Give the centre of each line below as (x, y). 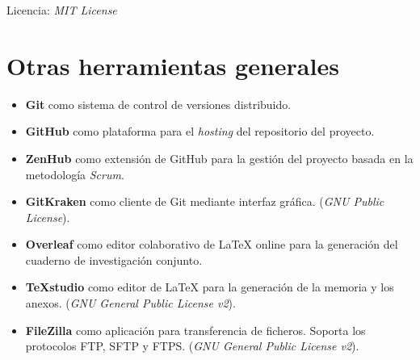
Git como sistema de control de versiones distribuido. (158, 104)
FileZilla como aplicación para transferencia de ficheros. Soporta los (195, 330)
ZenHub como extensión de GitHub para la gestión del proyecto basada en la (219, 158)
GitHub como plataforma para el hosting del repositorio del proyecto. (200, 131)
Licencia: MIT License (62, 10)
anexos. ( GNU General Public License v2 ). (130, 303)
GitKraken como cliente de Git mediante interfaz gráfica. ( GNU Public (205, 201)
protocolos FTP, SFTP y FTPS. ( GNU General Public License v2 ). (192, 346)
